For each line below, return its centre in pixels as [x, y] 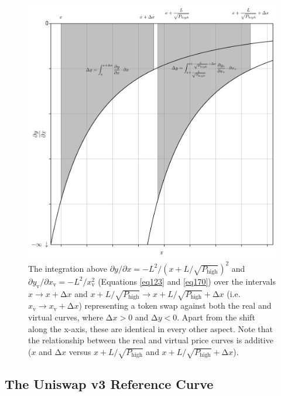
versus [80, 351]
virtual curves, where [66, 317]
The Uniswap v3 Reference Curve [109, 383]
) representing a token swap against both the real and [175, 305]
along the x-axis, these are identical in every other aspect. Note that [150, 328]
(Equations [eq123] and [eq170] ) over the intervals [187, 281]
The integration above [68, 268]
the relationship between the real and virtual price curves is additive [151, 340]
